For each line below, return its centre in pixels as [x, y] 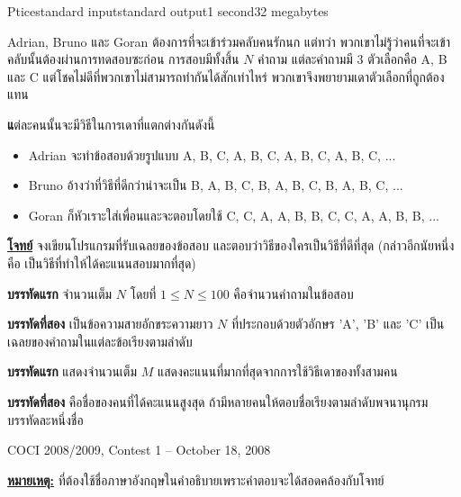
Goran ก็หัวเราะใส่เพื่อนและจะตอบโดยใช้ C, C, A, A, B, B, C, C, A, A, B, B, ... [234, 215]
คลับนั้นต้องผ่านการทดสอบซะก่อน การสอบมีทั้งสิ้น [123, 59]
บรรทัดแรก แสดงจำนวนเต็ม [72, 371]
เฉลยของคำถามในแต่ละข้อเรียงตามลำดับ [100, 341]
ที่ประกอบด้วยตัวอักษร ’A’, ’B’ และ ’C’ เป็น [338, 324]
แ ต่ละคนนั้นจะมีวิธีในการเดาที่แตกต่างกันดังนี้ [111, 124]
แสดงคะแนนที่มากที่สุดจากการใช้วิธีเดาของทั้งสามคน [277, 371]
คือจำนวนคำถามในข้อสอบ [294, 293]
